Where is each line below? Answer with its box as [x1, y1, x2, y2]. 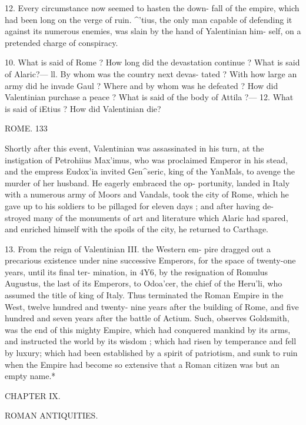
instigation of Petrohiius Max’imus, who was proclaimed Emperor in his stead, [5, 153, 288, 166]
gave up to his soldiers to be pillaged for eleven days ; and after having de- [5, 199, 274, 212]
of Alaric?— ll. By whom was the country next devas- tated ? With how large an [5, 67, 297, 80]
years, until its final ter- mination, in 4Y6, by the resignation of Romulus [5, 265, 268, 278]
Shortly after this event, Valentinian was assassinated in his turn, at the [5, 141, 264, 154]
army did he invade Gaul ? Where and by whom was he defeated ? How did [5, 79, 278, 91]
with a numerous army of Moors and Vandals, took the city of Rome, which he [5, 188, 289, 200]
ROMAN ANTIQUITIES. [5, 409, 98, 421]
